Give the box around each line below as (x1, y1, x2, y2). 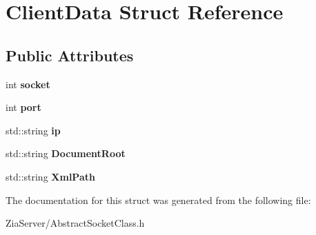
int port (6, 100, 41, 114)
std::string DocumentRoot (6, 146, 126, 161)
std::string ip (6, 123, 61, 137)
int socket (6, 76, 50, 91)
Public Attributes (6, 44, 134, 65)
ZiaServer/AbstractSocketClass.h (6, 216, 145, 230)
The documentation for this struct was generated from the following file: (6, 192, 311, 207)
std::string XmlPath (6, 169, 95, 183)
